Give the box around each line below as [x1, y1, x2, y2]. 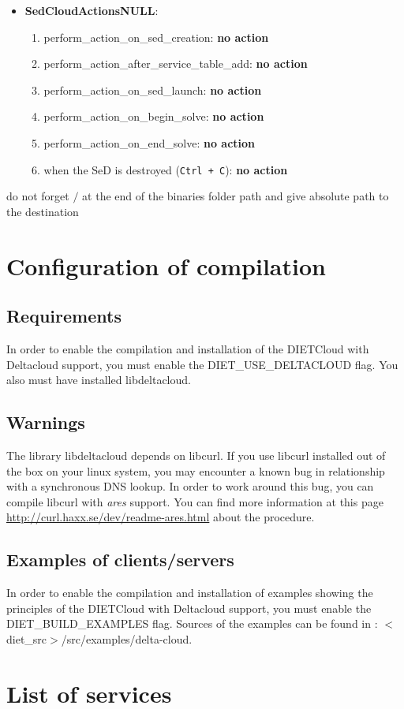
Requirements [6, 304, 122, 328]
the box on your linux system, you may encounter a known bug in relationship [6, 462, 385, 479]
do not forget [6, 188, 69, 204]
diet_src [6, 630, 47, 647]
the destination [6, 203, 79, 219]
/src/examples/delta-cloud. [61, 630, 193, 647]
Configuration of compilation [6, 249, 326, 282]
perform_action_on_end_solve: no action [43, 134, 256, 151]
